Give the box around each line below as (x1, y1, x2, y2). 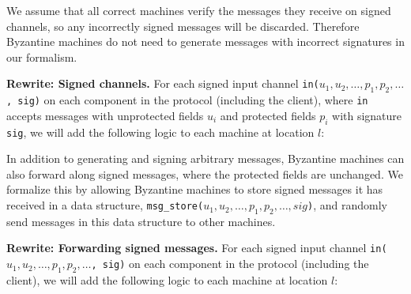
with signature (332, 107, 402, 123)
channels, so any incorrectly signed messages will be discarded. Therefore (6, 17, 360, 34)
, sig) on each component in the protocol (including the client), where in (6, 92, 368, 108)
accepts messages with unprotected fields (6, 107, 204, 123)
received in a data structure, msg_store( (6, 197, 204, 213)
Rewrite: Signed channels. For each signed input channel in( (6, 75, 319, 92)
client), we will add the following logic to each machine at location (6, 271, 328, 288)
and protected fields (220, 107, 316, 123)
